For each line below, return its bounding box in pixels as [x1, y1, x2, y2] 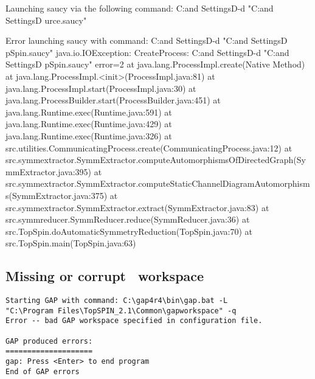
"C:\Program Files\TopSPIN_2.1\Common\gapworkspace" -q [5, 306, 237, 315]
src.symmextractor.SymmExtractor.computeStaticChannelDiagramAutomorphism [5, 177, 310, 190]
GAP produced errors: [5, 336, 93, 346]
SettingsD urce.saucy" [5, 13, 87, 26]
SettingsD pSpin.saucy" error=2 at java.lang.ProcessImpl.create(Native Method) [5, 58, 305, 71]
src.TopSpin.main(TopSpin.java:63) [5, 237, 136, 249]
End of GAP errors [5, 367, 80, 376]
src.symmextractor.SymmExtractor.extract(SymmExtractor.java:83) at [5, 201, 269, 214]
